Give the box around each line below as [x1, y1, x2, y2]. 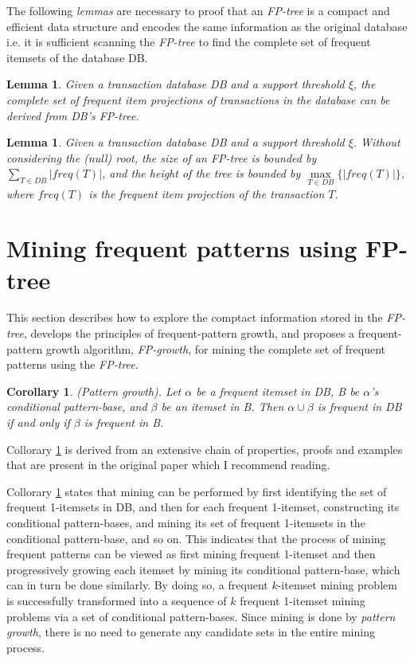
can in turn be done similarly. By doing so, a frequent [6, 577, 268, 593]
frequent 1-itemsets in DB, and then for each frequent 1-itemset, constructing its [6, 499, 400, 515]
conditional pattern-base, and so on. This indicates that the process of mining [6, 530, 386, 546]
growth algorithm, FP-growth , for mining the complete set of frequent [45, 340, 386, 357]
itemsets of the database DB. [6, 49, 148, 65]
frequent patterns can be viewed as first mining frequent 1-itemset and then [6, 546, 376, 562]
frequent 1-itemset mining [240, 592, 365, 608]
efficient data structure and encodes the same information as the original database [6, 18, 408, 34]
